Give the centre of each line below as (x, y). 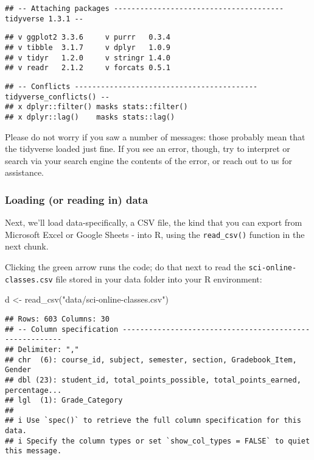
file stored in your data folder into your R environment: (159, 279)
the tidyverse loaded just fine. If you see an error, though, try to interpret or (148, 149)
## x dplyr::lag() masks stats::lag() (90, 117)
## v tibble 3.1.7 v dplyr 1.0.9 (88, 47)
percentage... (33, 390)
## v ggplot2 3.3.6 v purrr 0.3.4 (88, 38)
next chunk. (27, 246)
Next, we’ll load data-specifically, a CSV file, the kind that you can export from (154, 222)
